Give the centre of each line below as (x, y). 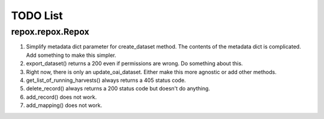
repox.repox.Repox (50, 32)
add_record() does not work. (61, 97)
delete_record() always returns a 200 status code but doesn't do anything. (118, 89)
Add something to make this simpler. (71, 55)
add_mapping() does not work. (64, 105)
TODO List (37, 16)
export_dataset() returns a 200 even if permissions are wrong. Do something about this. (134, 63)
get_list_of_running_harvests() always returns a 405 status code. (106, 80)
